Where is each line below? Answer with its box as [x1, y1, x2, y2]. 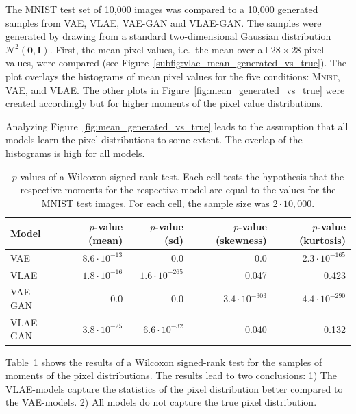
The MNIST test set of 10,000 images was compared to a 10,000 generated [5, 2, 318, 16]
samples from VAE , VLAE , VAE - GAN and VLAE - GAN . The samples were [5, 15, 322, 29]
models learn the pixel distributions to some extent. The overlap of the [5, 132, 303, 147]
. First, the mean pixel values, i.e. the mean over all [49, 42, 268, 56]
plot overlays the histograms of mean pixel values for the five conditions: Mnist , [5, 69, 340, 83]
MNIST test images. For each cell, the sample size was [41, 195, 270, 210]
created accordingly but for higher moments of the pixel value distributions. [5, 96, 324, 110]
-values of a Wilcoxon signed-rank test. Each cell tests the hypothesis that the [16, 169, 344, 183]
